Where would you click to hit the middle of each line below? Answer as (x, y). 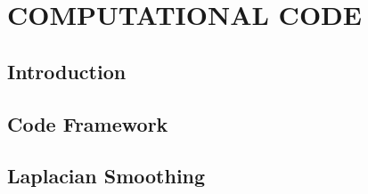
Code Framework (88, 123)
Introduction (67, 71)
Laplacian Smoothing (106, 176)
